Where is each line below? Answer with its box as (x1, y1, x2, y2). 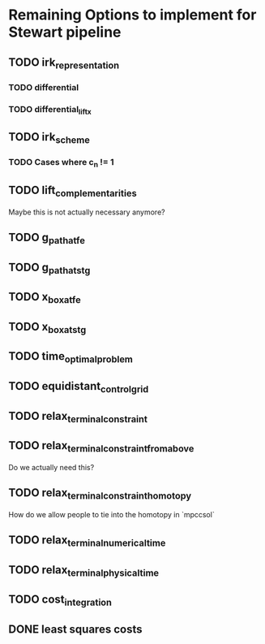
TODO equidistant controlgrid (8, 379, 149, 395)
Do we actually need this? (8, 462, 95, 472)
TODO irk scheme (8, 130, 91, 146)
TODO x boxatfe (8, 290, 81, 306)
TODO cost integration (8, 593, 112, 608)
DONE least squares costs (8, 622, 143, 636)
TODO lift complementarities (8, 184, 137, 200)
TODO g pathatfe (8, 231, 85, 247)
